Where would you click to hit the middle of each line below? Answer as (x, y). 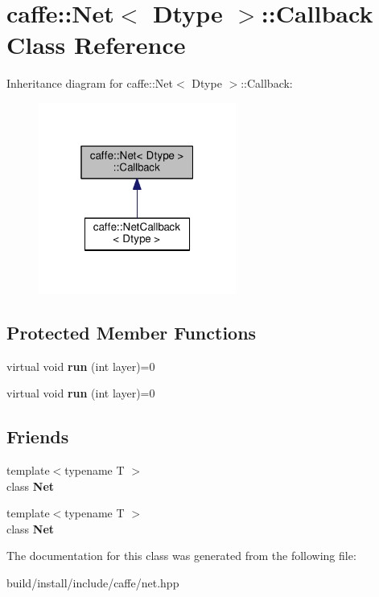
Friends (38, 436)
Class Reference (96, 45)
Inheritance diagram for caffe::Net (90, 83)
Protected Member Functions (132, 332)
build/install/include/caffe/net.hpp (93, 583)
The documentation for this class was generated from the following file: (181, 556)
